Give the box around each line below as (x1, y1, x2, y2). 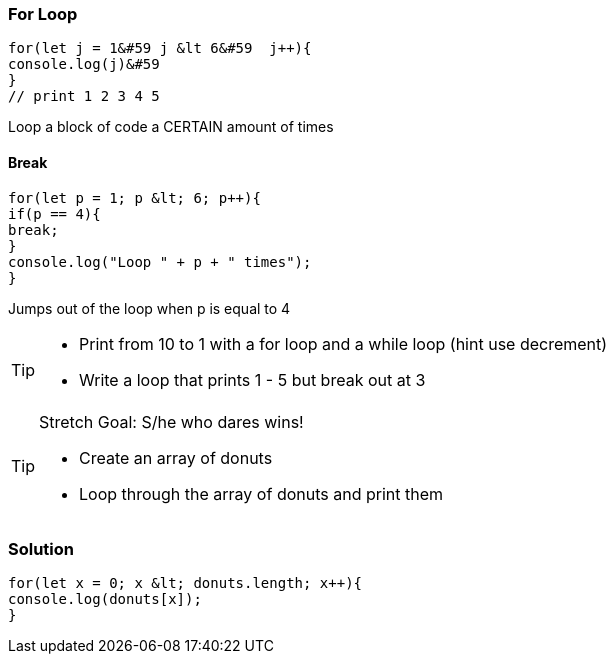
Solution (8, 538, 75, 559)
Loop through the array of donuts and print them (79, 483, 444, 504)
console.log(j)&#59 (8, 56, 160, 73)
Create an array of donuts (79, 447, 273, 468)
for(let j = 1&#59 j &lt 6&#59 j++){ (8, 40, 312, 57)
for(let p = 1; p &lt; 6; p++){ (8, 189, 261, 206)
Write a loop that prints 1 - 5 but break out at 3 (79, 369, 426, 390)
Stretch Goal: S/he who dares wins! (39, 411, 304, 432)
